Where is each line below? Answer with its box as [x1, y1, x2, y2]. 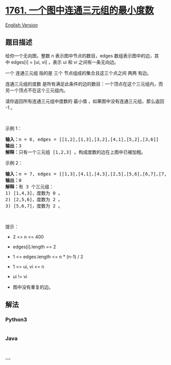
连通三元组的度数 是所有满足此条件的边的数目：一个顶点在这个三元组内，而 [5, 80, 163, 87]
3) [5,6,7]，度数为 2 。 [5, 203, 63, 209]
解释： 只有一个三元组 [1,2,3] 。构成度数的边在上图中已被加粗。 [5, 149, 146, 155]
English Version [5, 22, 38, 28]
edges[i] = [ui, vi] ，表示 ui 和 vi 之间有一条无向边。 [11, 59, 119, 65]
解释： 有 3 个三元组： [5, 184, 54, 189]
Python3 [5, 316, 27, 323]
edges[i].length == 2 [12, 244, 56, 250]
